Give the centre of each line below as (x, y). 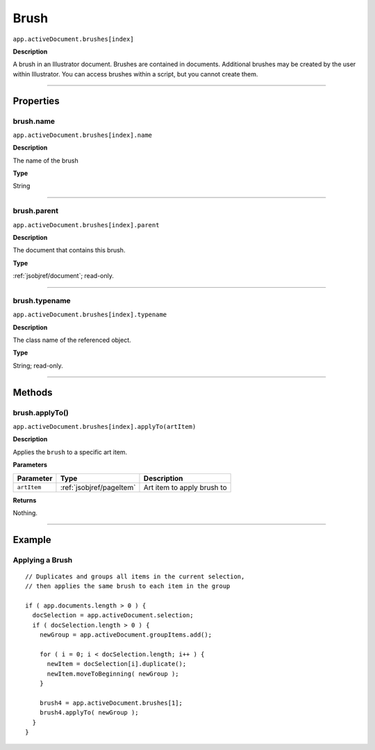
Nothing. (25, 513)
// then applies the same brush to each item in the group (128, 586)
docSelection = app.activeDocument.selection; (113, 616)
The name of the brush (46, 161)
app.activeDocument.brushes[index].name (83, 135)
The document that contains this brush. (69, 250)
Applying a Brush (43, 560)
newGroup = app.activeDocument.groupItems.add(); (125, 635)
